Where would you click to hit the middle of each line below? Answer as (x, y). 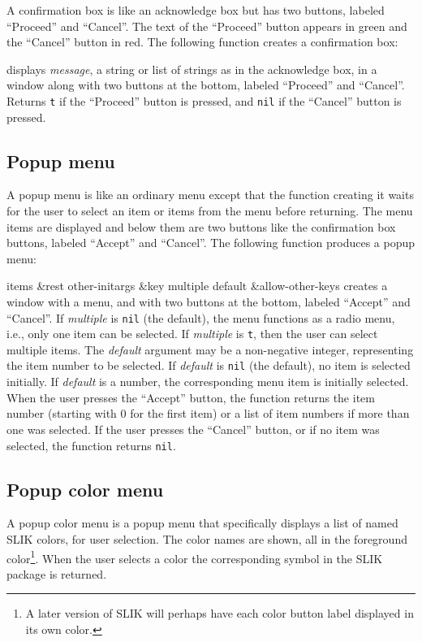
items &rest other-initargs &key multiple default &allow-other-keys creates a (197, 286)
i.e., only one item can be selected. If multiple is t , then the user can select (192, 334)
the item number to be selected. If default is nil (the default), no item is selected (209, 365)
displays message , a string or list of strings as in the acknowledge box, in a (192, 69)
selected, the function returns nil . (91, 445)
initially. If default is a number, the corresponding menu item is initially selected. (208, 382)
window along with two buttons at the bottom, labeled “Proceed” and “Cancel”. (206, 85)
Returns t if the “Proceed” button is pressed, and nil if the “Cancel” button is (204, 100)
